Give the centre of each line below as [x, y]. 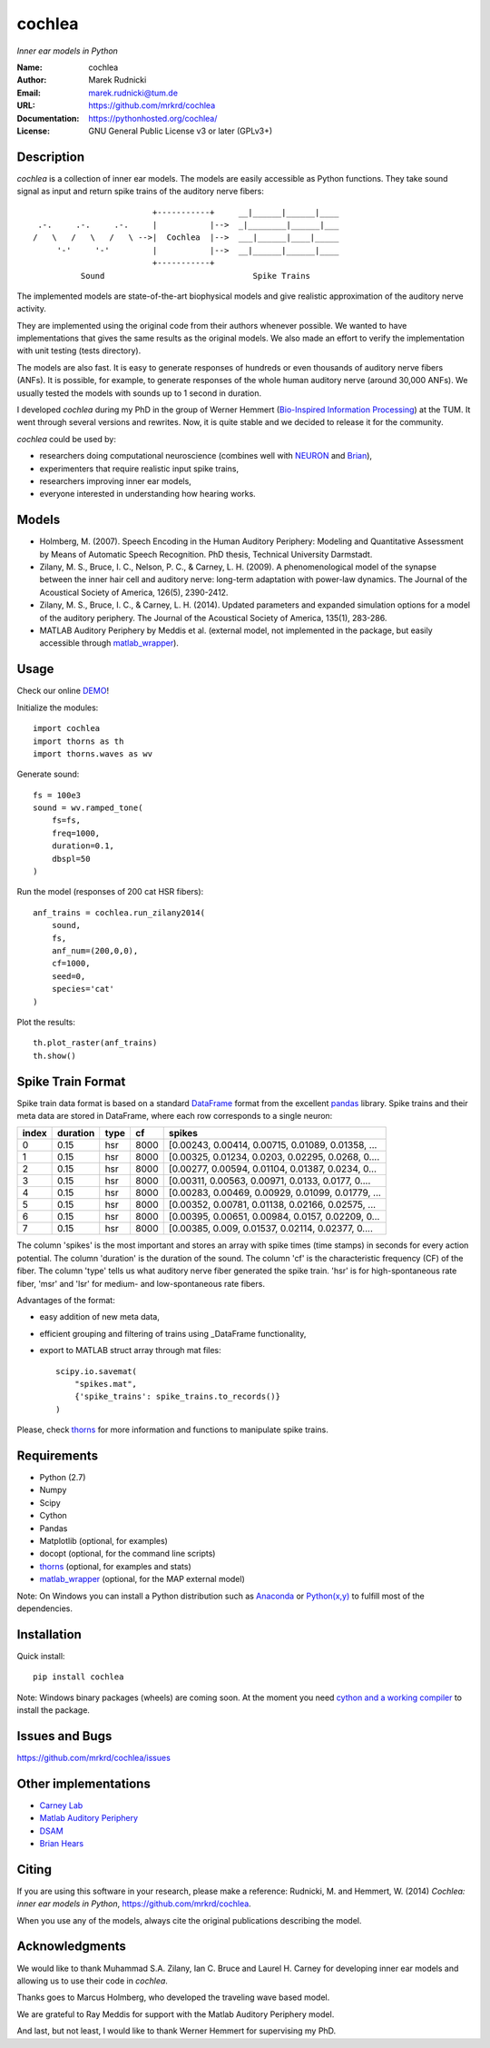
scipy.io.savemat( [97, 1371]
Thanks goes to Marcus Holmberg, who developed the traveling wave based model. [173, 1997]
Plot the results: [46, 1022]
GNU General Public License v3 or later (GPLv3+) [181, 131]
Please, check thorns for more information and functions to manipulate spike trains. [172, 1430]
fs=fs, [66, 821]
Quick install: [41, 1656]
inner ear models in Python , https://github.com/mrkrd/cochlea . [134, 1904]
